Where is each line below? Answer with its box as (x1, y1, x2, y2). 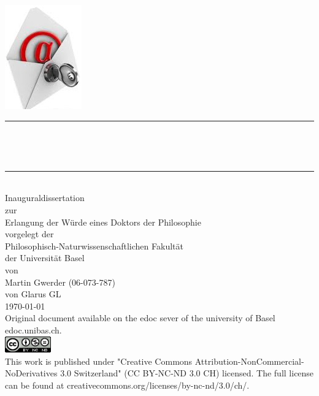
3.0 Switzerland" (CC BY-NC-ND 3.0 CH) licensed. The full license (60, 367, 314, 379)
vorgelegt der (5, 227, 54, 240)
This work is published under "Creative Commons (5, 354, 193, 367)
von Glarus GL (5, 287, 61, 300)
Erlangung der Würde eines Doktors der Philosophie (5, 215, 201, 228)
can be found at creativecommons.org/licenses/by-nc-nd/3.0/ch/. (5, 378, 250, 391)
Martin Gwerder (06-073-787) (5, 275, 115, 288)
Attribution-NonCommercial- (194, 354, 304, 367)
